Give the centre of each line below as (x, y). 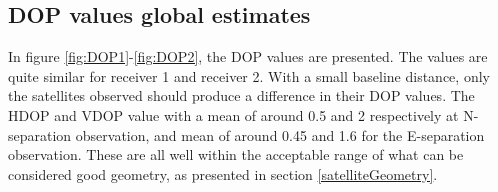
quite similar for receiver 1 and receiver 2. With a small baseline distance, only (249, 75)
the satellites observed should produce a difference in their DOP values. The (241, 95)
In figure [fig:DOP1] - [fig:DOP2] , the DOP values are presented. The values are (248, 56)
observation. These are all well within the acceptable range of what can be (236, 154)
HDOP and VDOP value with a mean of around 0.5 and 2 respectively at (233, 114)
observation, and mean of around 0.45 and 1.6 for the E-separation (280, 134)
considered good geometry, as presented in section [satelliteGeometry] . (223, 173)
